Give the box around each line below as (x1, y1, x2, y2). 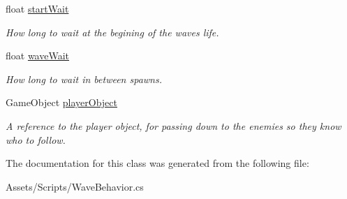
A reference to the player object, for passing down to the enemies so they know (6, 118, 341, 133)
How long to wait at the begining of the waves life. (6, 24, 219, 39)
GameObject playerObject (6, 95, 117, 110)
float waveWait (6, 48, 70, 63)
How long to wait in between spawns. (6, 71, 162, 86)
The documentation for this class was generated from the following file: (6, 156, 309, 170)
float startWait (6, 1, 69, 15)
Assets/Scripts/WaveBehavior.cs (6, 179, 144, 193)
